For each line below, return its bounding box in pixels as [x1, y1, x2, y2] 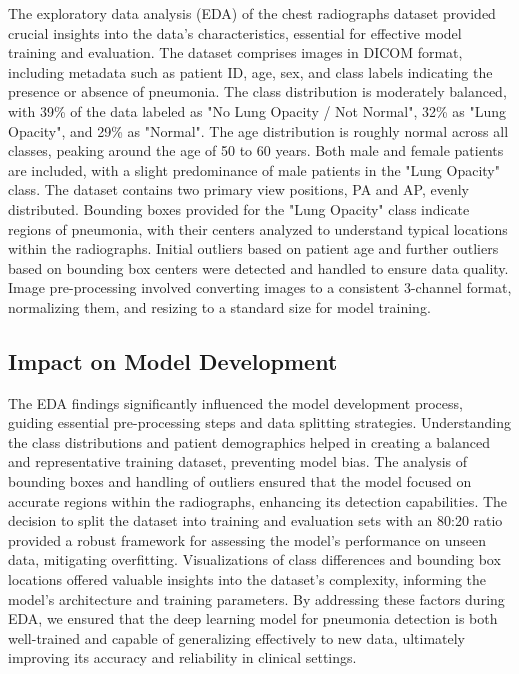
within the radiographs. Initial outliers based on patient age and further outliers [8, 238, 499, 259]
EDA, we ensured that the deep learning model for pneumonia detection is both [8, 608, 498, 629]
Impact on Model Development [8, 345, 338, 376]
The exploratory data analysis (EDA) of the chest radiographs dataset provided [8, 3, 496, 23]
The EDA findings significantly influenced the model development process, [8, 392, 463, 413]
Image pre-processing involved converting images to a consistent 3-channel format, [8, 277, 512, 298]
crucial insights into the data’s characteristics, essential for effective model [8, 22, 462, 43]
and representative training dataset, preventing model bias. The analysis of [8, 451, 468, 472]
